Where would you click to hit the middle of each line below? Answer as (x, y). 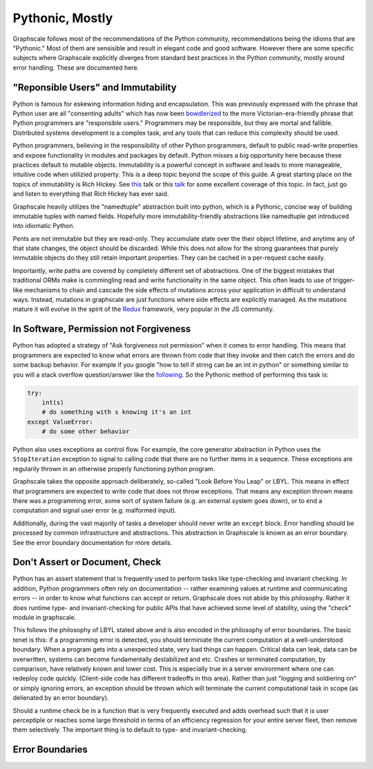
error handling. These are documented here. (76, 67)
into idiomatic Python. (44, 226)
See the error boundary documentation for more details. (93, 542)
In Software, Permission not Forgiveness (102, 329)
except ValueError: (60, 422)
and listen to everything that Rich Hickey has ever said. (91, 194)
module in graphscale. (45, 618)
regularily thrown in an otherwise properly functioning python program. (114, 468)
